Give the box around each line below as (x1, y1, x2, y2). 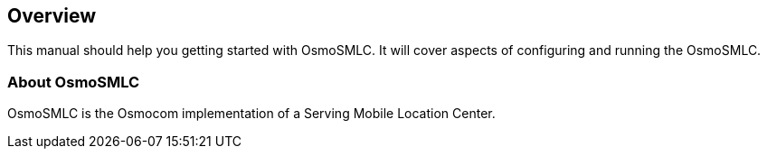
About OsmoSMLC (7, 72, 140, 91)
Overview (7, 5, 97, 27)
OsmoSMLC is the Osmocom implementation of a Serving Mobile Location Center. (7, 106, 496, 122)
